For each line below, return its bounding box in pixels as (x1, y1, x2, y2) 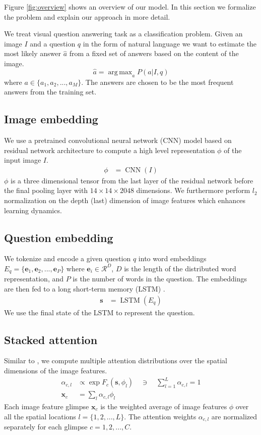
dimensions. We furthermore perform (136, 185, 250, 196)
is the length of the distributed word (124, 263, 236, 273)
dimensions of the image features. (4, 365, 107, 376)
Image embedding (4, 111, 98, 127)
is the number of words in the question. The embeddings (73, 273, 247, 284)
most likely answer (4, 48, 61, 59)
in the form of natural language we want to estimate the (83, 38, 257, 49)
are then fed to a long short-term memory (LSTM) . (4, 283, 165, 294)
